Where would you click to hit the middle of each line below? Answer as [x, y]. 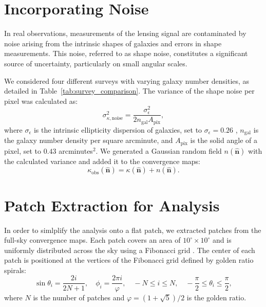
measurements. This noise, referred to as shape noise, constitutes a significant [126, 53]
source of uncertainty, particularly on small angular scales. [96, 63]
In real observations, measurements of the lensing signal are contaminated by [125, 33]
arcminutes [76, 150]
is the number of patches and [79, 297]
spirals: [15, 270]
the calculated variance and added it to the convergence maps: [102, 161]
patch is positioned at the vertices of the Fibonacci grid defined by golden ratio [129, 260]
